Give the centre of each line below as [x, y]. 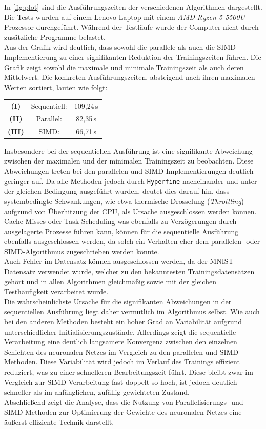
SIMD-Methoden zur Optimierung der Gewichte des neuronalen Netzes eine [123, 412]
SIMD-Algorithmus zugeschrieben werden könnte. [82, 251]
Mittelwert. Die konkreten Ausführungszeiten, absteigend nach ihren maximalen [130, 77]
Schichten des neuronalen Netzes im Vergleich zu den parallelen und [111, 351]
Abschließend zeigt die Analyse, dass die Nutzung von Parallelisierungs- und [124, 402]
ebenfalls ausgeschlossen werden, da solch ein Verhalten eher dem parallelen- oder [132, 241]
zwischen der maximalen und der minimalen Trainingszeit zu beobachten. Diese [129, 161]
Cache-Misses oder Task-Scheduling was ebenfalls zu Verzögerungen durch [120, 221]
